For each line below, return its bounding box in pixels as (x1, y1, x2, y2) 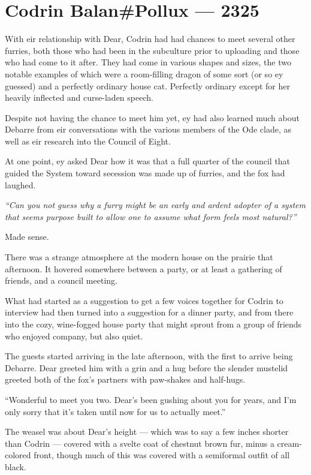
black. (5, 460, 26, 473)
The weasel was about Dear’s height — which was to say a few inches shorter (5, 425, 289, 438)
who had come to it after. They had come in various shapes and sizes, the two (5, 56, 291, 68)
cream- (277, 437, 302, 449)
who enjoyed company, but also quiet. (5, 329, 143, 342)
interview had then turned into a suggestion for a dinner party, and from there (5, 306, 294, 318)
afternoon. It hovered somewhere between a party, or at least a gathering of (5, 262, 282, 275)
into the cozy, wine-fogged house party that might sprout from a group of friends (5, 318, 302, 330)
